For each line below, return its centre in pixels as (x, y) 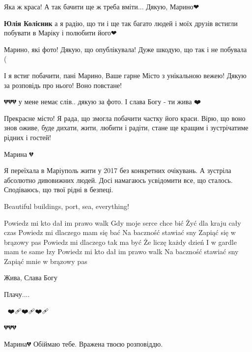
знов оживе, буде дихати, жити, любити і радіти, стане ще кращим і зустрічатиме (126, 128)
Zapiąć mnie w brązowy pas (46, 261)
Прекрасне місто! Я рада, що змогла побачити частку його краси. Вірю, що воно (125, 118)
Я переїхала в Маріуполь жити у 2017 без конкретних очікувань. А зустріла (118, 170)
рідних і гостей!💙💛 (29, 137)
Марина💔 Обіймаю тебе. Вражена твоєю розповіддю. (84, 343)
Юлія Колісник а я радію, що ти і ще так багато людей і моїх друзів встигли (121, 23)
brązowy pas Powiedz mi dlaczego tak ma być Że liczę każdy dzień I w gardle (120, 242)
